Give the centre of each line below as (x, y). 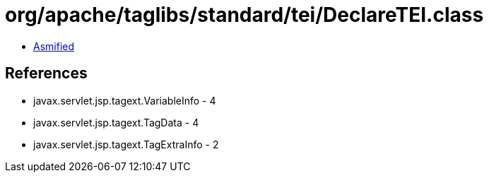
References (46, 73)
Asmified (54, 46)
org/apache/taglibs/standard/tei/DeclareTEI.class (245, 15)
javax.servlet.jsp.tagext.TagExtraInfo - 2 (126, 144)
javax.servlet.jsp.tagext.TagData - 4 (116, 122)
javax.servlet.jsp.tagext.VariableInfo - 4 (125, 100)
